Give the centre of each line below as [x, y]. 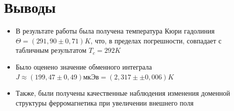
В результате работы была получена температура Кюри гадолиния [115, 31]
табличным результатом [51, 50]
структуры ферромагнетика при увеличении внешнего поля [105, 102]
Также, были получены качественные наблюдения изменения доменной [123, 93]
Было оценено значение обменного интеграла [84, 66]
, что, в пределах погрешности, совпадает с [156, 40]
